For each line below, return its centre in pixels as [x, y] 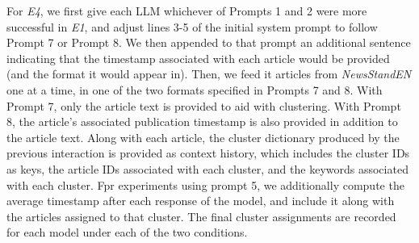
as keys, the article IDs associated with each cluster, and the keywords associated [207, 168]
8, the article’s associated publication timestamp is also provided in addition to [202, 121]
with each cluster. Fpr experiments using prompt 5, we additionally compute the [205, 184]
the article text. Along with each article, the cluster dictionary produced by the [203, 137]
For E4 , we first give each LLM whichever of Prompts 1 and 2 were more [187, 10]
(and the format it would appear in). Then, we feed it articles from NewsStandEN [209, 74]
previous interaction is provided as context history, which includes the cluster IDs [208, 153]
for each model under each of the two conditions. [127, 232]
